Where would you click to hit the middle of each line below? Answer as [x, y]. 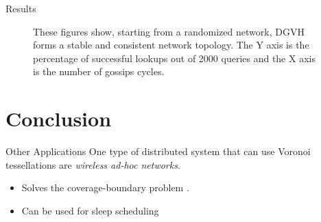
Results [21, 8]
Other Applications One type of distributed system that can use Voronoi [158, 151]
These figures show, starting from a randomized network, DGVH [169, 31]
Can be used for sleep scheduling [90, 210]
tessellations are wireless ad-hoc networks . [93, 164]
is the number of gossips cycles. [99, 71]
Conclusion [59, 119]
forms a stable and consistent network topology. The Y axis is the [171, 45]
